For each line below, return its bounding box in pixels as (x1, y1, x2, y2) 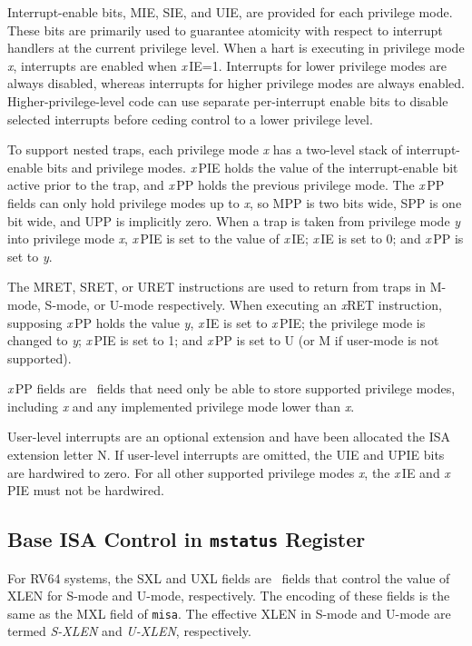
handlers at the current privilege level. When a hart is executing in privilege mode (7, 38, 465, 57)
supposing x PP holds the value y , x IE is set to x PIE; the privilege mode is (7, 313, 426, 332)
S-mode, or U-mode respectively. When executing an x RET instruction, (44, 294, 442, 313)
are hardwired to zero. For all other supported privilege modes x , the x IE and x (7, 462, 450, 482)
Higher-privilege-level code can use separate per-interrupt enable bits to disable (7, 91, 448, 110)
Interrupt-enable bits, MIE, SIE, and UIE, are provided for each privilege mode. (7, 3, 453, 21)
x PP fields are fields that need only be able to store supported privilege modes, (7, 379, 456, 398)
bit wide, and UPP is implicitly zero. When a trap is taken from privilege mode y (7, 211, 461, 230)
